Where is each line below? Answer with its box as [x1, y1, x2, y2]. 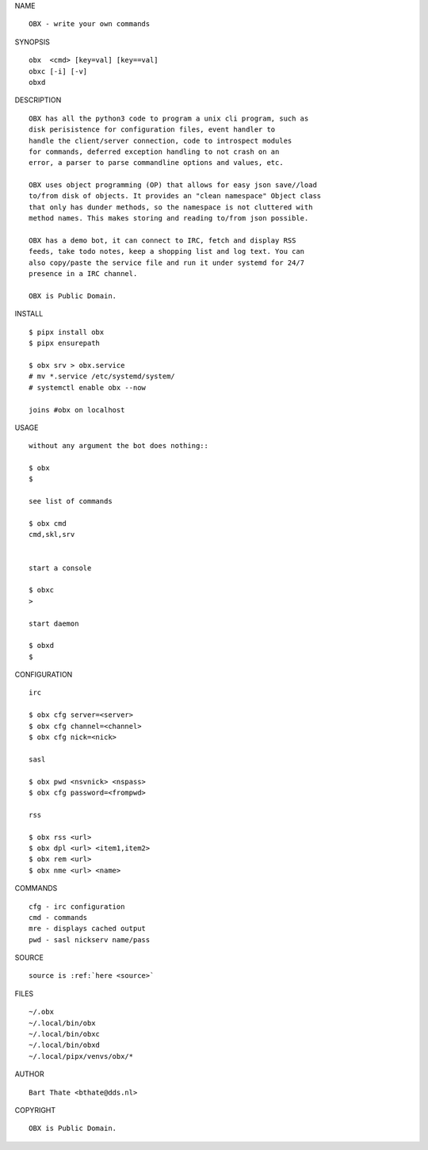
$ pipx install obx [29, 328, 105, 336]
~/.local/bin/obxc [29, 1029, 101, 1039]
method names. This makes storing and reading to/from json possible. [29, 214, 309, 223]
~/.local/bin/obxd [29, 1041, 101, 1050]
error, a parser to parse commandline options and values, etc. [29, 159, 285, 167]
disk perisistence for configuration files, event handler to [29, 125, 276, 134]
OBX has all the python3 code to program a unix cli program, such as [29, 113, 309, 123]
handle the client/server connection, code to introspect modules [29, 136, 292, 145]
